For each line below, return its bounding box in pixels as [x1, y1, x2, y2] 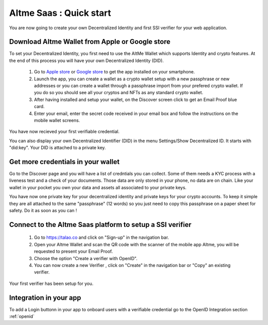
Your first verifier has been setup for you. [9, 280, 94, 286]
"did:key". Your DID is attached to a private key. [9, 145, 106, 151]
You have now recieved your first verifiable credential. [9, 129, 120, 135]
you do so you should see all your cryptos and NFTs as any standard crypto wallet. [34, 90, 203, 96]
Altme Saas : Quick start [9, 7, 111, 18]
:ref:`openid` [9, 314, 35, 320]
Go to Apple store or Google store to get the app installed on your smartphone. [34, 69, 195, 75]
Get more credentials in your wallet [9, 158, 120, 166]
